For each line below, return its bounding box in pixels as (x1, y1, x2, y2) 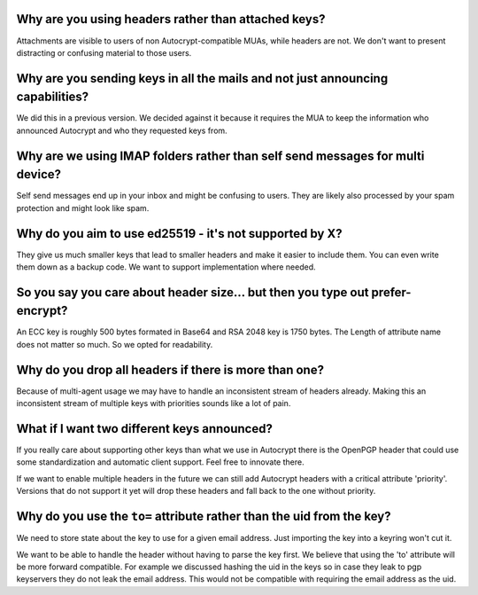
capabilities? (16, 90, 89, 105)
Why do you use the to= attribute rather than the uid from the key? (16, 509, 391, 524)
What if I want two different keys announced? (16, 421, 274, 436)
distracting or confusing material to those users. (16, 47, 192, 58)
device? (16, 167, 62, 182)
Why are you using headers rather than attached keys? (16, 12, 327, 27)
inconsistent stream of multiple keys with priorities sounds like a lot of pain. (16, 398, 291, 409)
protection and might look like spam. (16, 202, 150, 213)
